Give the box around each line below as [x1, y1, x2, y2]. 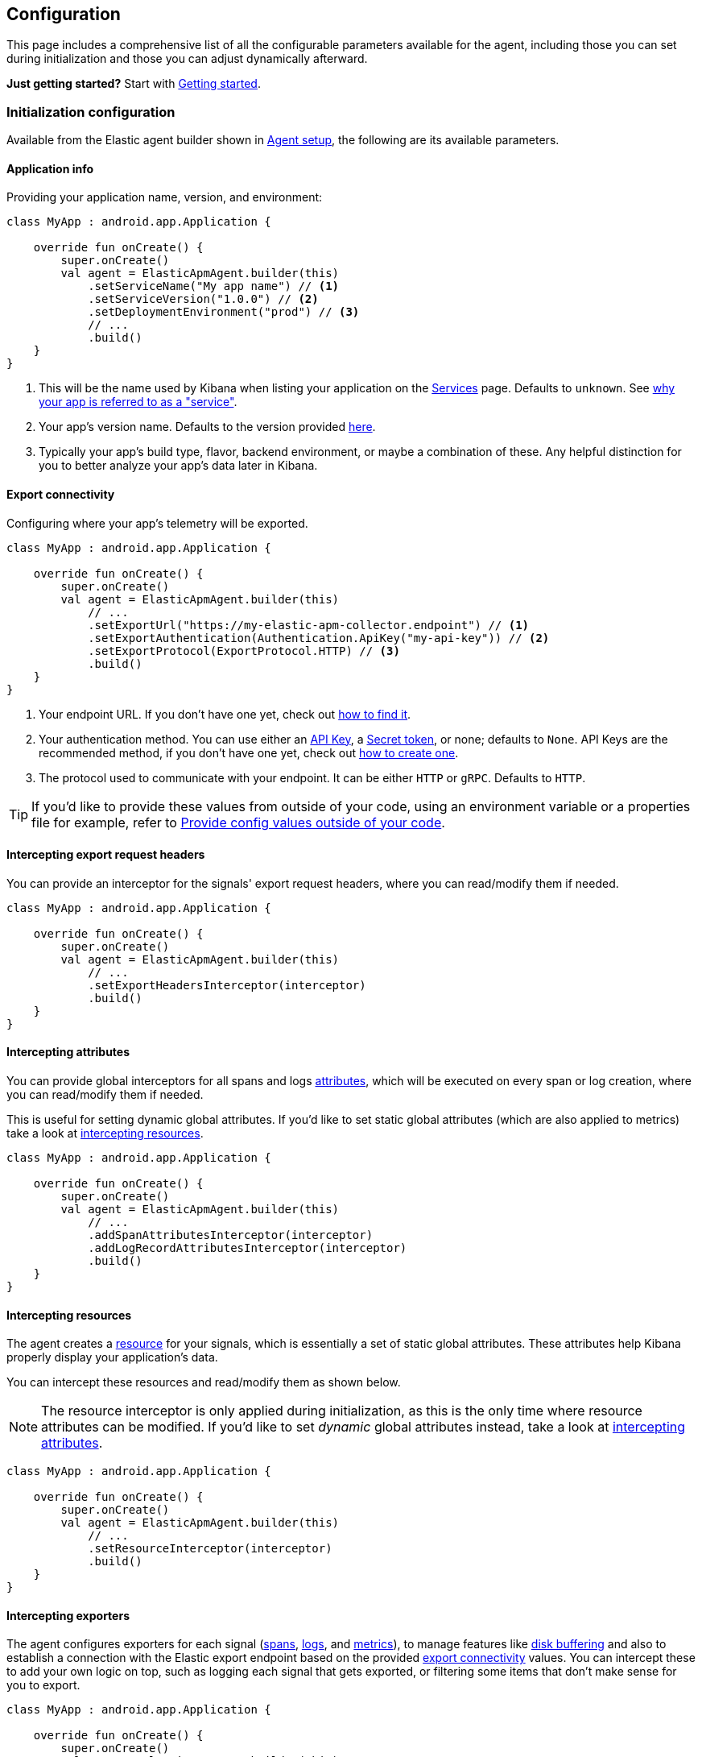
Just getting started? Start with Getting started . [6, 77, 261, 91]
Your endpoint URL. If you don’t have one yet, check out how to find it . [39, 707, 411, 721]
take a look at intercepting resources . [6, 1126, 204, 1141]
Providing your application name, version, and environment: [6, 190, 323, 205]
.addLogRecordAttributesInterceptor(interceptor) [88, 1241, 407, 1255]
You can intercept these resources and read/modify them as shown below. [6, 1375, 401, 1390]
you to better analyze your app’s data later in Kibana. [39, 458, 318, 473]
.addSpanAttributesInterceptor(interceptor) [88, 1229, 374, 1242]
